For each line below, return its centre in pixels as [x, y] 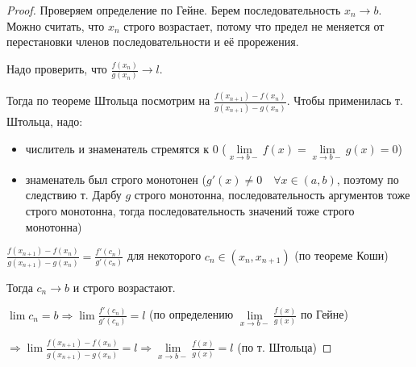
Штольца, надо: [45, 121]
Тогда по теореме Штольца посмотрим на [108, 100]
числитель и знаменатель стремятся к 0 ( [126, 148]
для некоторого [164, 255]
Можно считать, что [56, 25]
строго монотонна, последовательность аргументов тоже [272, 195]
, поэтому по [368, 179]
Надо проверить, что [57, 69]
